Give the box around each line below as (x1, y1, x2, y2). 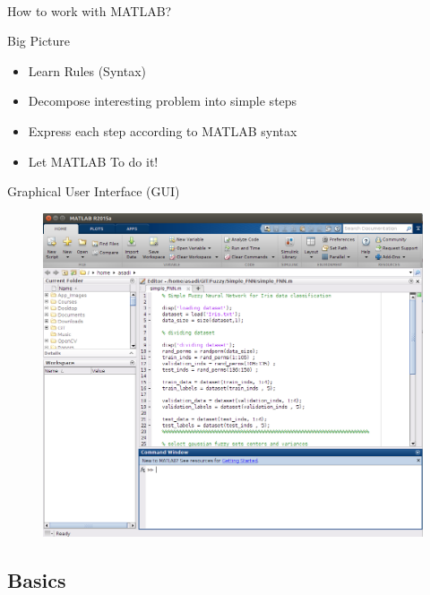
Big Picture (7, 31, 71, 50)
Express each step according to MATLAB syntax (28, 121, 297, 140)
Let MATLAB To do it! (28, 151, 159, 170)
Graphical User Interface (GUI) (7, 182, 180, 201)
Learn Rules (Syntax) (28, 61, 146, 80)
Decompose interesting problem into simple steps (28, 91, 297, 110)
